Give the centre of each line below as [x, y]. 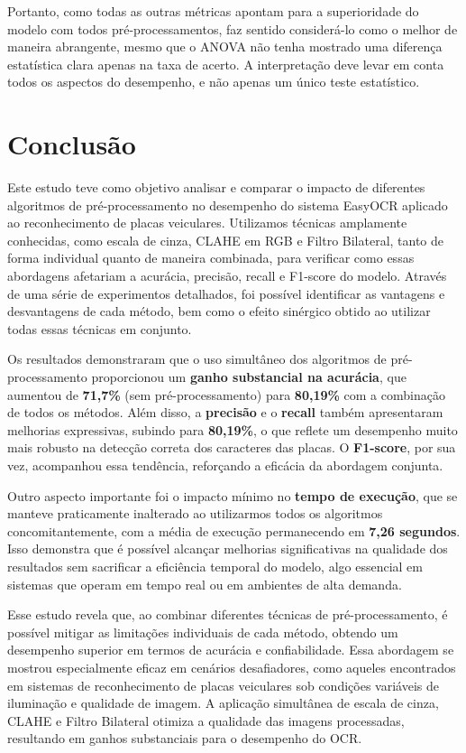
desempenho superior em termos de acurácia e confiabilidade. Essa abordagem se [231, 650]
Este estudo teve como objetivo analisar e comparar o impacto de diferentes [216, 187]
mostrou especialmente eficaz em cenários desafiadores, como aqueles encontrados [232, 667]
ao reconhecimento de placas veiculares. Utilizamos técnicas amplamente [207, 223]
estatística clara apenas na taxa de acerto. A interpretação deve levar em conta [226, 64]
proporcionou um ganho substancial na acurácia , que [249, 377]
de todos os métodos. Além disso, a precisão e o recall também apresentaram [225, 412]
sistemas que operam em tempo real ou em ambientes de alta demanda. [205, 584]
